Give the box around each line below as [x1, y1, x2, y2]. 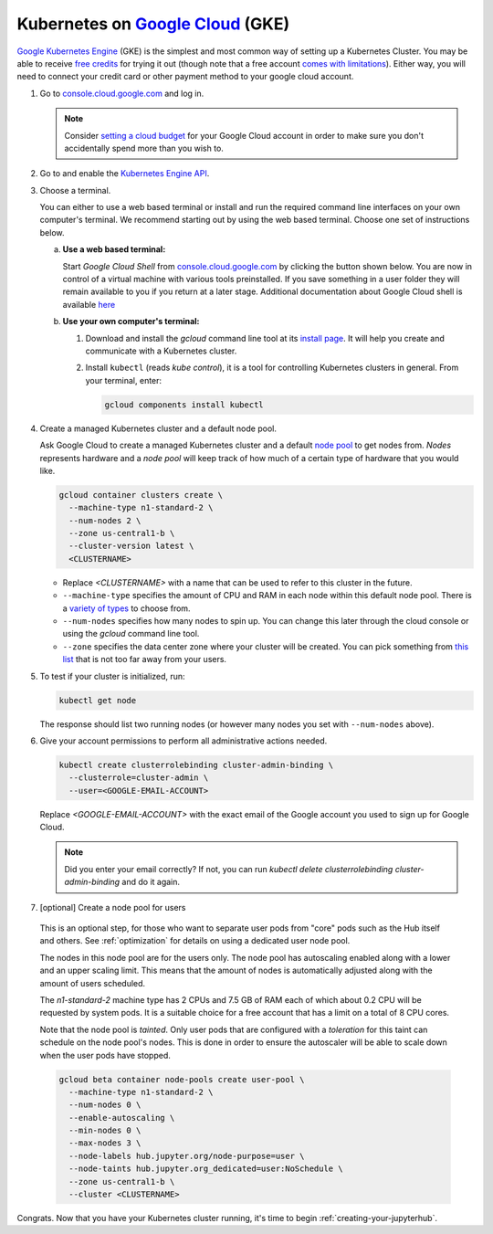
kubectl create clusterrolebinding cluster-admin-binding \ [58, 759, 334, 770]
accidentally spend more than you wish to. [64, 142, 224, 153]
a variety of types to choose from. [62, 603, 191, 614]
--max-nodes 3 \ [68, 1138, 142, 1148]
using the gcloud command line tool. [62, 628, 200, 639]
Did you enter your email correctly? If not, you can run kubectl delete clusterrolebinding [64, 863, 393, 874]
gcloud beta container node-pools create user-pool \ [58, 1074, 305, 1084]
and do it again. [121, 877, 181, 888]
